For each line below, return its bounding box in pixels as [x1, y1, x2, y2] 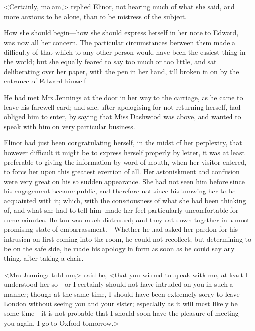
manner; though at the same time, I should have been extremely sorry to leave [4, 289, 240, 299]
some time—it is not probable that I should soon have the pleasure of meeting [4, 308, 239, 318]
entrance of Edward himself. [4, 76, 88, 86]
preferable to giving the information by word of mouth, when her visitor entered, [4, 157, 247, 167]
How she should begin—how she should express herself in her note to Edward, [4, 28, 239, 38]
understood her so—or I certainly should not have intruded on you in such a [4, 279, 233, 289]
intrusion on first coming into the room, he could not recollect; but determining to [4, 234, 251, 244]
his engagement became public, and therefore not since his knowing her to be [4, 186, 236, 196]
